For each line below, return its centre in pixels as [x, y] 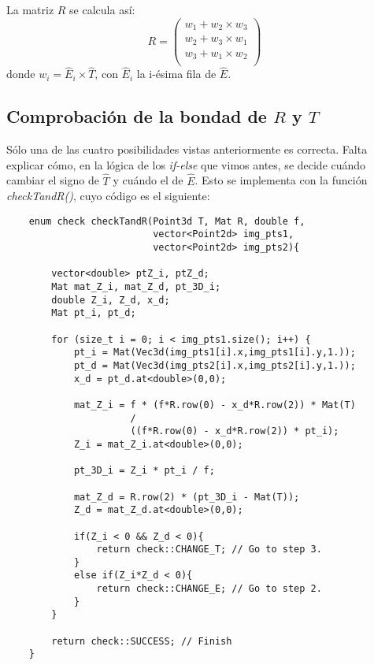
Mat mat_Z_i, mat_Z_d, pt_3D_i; [136, 287]
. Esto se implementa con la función [281, 180]
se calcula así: [102, 9]
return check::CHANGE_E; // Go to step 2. [209, 589]
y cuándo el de [148, 180]
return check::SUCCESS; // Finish [142, 641]
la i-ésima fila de [176, 74]
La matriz [30, 9]
